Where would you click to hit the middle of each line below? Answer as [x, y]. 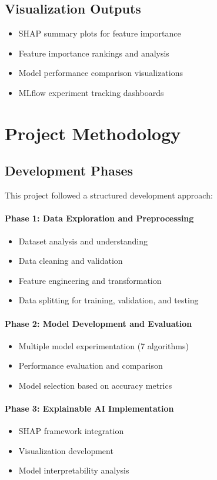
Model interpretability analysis [74, 470]
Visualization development [66, 450]
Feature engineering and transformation [90, 280]
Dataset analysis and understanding [83, 241]
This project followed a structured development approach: [109, 195]
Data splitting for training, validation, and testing [108, 300]
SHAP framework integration [71, 431]
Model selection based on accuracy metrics [95, 385]
